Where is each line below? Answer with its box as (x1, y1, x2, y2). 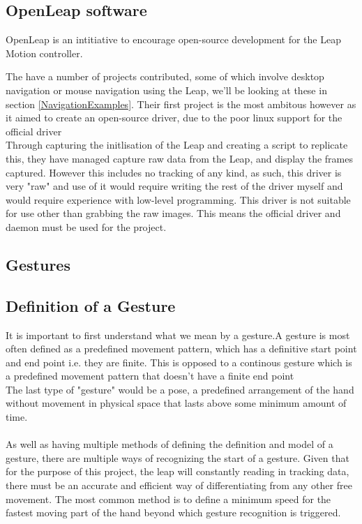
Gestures (6, 253, 70, 275)
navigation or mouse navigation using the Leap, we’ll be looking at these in (6, 82, 327, 97)
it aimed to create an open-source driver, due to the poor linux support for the (6, 110, 342, 125)
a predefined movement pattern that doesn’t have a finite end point (6, 368, 294, 383)
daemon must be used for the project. (6, 219, 167, 234)
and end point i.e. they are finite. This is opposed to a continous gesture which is (6, 354, 352, 369)
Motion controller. (6, 45, 83, 60)
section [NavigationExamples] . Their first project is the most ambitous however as (6, 96, 356, 111)
